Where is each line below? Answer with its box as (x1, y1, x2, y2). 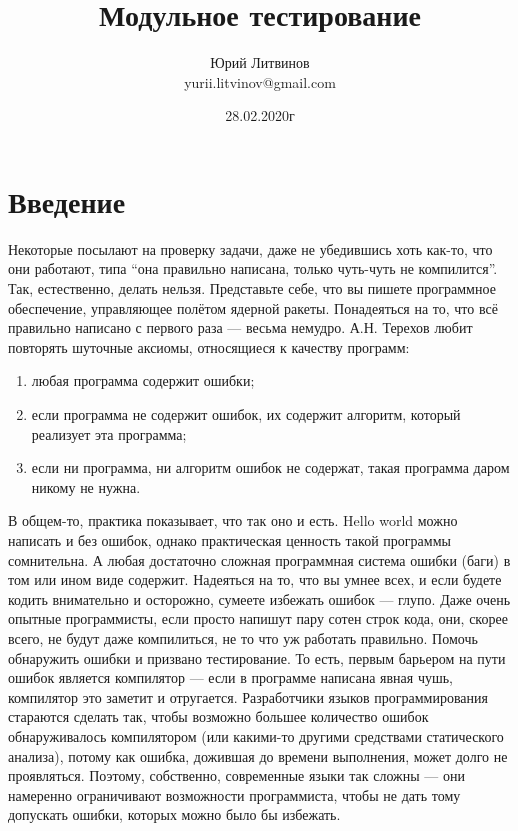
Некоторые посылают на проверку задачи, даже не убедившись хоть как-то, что (8, 238, 493, 259)
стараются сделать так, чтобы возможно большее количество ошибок (8, 706, 429, 727)
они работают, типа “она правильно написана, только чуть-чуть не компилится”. (8, 258, 498, 279)
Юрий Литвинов (210, 52, 310, 73)
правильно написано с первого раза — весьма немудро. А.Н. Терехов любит (8, 317, 473, 338)
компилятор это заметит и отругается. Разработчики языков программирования (8, 686, 488, 707)
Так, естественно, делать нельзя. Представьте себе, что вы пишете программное (8, 278, 496, 299)
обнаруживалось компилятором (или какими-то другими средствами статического (8, 725, 504, 746)
